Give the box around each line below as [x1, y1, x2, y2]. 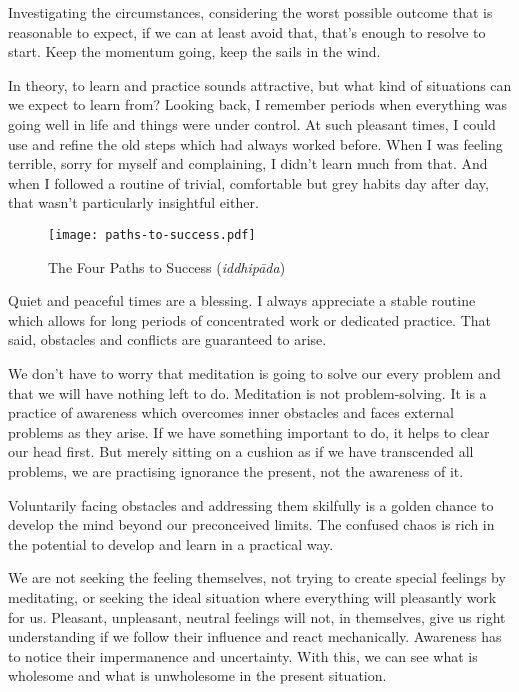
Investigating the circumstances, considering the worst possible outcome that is [8, 2, 493, 22]
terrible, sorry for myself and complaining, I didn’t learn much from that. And [8, 153, 488, 174]
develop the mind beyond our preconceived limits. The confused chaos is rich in [8, 514, 495, 535]
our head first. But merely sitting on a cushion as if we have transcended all [8, 441, 474, 462]
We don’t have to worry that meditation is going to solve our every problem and [8, 362, 501, 383]
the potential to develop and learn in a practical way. [8, 533, 334, 554]
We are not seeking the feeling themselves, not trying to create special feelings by [8, 567, 506, 588]
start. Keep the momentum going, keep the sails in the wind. [8, 41, 381, 62]
